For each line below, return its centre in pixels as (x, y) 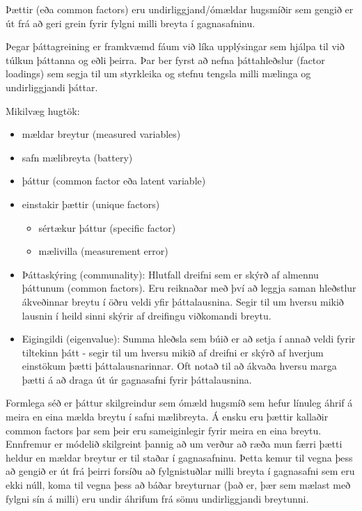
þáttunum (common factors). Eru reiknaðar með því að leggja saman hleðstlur (189, 288)
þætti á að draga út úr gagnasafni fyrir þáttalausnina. (137, 379)
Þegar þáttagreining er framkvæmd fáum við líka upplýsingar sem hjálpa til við (175, 46)
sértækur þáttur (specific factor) (107, 227)
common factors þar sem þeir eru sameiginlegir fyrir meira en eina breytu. (164, 430)
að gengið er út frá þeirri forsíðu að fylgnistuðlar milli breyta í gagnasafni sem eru (180, 471)
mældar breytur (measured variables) (101, 134)
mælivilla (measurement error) (103, 251)
